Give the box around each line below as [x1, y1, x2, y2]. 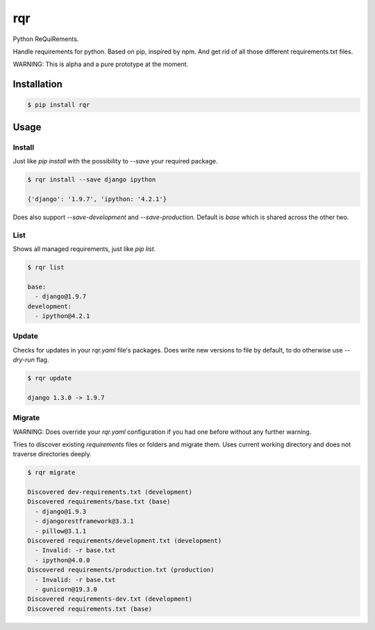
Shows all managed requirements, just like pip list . [12, 244, 156, 253]
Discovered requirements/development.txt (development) [27, 537, 222, 545]
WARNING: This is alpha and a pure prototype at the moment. [12, 60, 189, 69]
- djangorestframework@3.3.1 [35, 517, 135, 525]
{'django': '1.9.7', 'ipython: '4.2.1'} [27, 195, 167, 203]
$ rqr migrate [27, 469, 76, 476]
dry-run [12, 355, 35, 364]
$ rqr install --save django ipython [27, 176, 156, 184]
